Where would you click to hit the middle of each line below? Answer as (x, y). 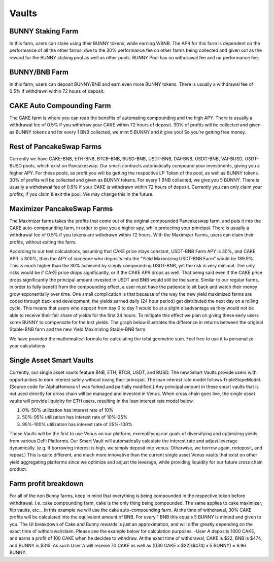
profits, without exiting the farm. (43, 242)
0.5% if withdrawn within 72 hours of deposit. (57, 91)
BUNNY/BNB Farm (39, 72)
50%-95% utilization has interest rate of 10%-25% (75, 417)
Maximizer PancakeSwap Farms (61, 209)
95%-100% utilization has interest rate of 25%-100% (77, 424)
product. (18, 469)
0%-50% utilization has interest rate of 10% (68, 410)
